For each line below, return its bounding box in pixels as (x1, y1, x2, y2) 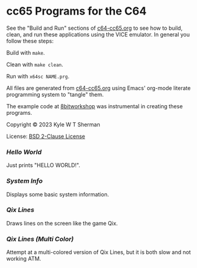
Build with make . (6, 49, 46, 56)
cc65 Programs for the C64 (6, 4, 147, 18)
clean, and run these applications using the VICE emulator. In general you (6, 30, 190, 38)
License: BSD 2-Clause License (6, 132, 85, 140)
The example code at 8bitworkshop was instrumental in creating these (6, 102, 183, 110)
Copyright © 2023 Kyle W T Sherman (6, 120, 100, 128)
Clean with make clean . (6, 61, 64, 68)
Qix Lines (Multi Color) (6, 235, 74, 243)
